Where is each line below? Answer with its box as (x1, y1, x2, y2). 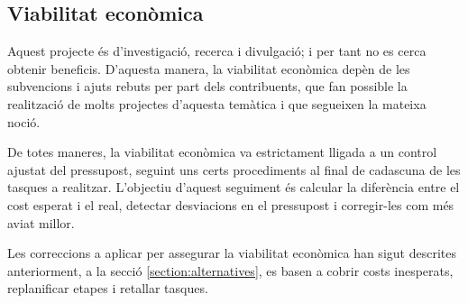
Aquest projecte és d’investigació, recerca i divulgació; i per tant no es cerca (7, 41, 427, 60)
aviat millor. (7, 213, 75, 232)
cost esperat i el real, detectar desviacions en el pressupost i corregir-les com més (7, 195, 454, 214)
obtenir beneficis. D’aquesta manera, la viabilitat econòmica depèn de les (7, 59, 410, 78)
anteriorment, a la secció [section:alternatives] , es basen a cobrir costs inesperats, (7, 261, 454, 280)
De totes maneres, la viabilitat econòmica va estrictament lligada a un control (7, 142, 437, 161)
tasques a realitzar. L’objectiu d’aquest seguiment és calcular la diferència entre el (7, 178, 460, 197)
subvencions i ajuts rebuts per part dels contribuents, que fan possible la (7, 77, 408, 96)
